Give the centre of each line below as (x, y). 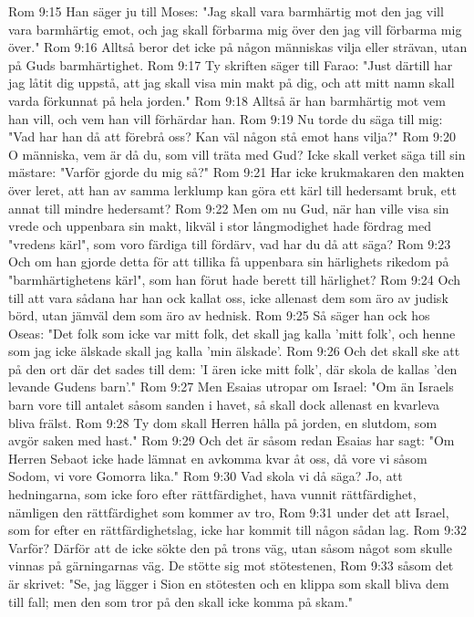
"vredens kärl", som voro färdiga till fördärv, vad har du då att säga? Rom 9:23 (230, 243)
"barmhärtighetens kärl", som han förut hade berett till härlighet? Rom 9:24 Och (235, 279)
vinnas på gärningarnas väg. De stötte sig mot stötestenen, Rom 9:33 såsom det (231, 565)
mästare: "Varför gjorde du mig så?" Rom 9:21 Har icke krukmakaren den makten (237, 172)
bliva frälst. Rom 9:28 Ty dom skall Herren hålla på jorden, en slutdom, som (223, 422)
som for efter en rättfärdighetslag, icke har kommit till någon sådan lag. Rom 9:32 (238, 530)
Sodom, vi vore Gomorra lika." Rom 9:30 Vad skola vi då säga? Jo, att (206, 476)
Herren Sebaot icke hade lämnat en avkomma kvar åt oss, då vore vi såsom (218, 458)
